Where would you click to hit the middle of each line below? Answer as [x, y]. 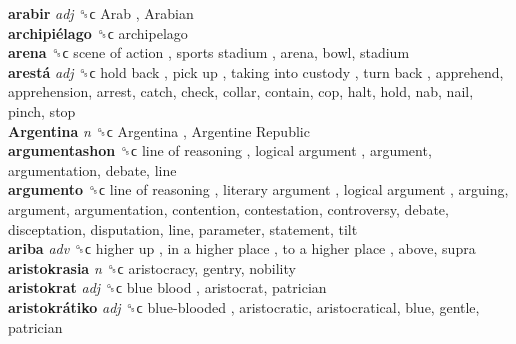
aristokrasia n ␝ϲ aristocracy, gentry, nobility [152, 267]
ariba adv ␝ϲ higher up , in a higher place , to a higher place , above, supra [242, 248]
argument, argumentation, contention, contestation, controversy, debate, [228, 208]
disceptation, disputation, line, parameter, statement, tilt [183, 228]
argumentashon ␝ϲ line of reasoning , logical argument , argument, [220, 150]
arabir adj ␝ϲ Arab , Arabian [101, 13]
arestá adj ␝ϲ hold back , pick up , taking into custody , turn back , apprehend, [256, 71]
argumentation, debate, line [92, 169]
